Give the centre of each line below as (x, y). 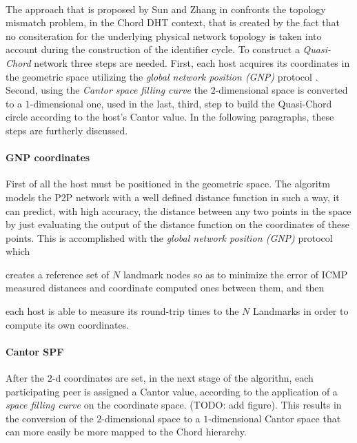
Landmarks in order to (300, 311)
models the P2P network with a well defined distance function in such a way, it (173, 197)
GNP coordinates (48, 157)
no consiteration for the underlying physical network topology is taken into (164, 35)
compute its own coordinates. (68, 324)
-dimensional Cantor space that (275, 418)
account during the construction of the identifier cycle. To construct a (153, 49)
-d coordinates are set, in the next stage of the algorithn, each (183, 378)
